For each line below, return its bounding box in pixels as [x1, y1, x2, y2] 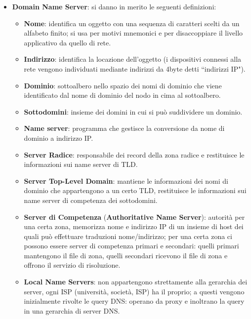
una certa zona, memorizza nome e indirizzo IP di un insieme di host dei [24, 221, 244, 232]
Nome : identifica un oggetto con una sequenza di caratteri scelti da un [24, 18, 240, 28]
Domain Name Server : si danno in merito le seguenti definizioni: [12, 1, 216, 11]
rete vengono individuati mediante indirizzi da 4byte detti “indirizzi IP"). [24, 63, 246, 74]
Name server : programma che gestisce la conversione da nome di [24, 123, 225, 133]
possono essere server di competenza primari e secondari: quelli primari [24, 240, 239, 251]
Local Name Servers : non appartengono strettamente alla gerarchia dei [24, 277, 248, 287]
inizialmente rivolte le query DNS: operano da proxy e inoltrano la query [24, 296, 245, 306]
